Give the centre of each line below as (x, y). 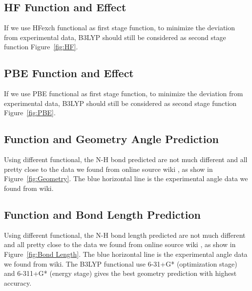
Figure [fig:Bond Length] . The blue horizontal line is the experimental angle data (126, 254)
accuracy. (18, 282)
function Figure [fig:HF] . (41, 47)
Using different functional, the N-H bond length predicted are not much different (125, 235)
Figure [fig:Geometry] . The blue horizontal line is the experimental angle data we (126, 178)
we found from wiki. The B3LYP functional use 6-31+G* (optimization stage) (121, 263)
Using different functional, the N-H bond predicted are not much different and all (126, 159)
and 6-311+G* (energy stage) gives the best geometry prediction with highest (120, 273)
